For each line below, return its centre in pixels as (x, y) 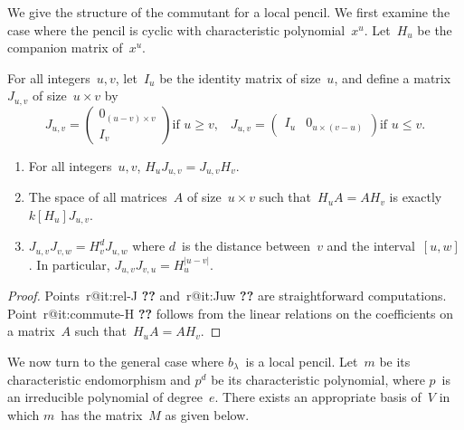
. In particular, (69, 264)
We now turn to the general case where (116, 362)
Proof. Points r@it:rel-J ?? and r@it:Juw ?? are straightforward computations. (227, 296)
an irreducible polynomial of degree (105, 397)
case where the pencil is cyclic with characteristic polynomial (176, 29)
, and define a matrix (393, 77)
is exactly (416, 197)
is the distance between (246, 246)
